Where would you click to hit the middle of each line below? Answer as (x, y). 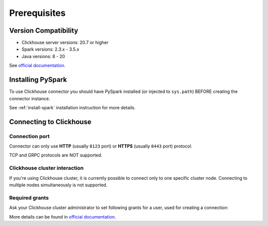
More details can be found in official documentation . (63, 217)
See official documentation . (37, 66)
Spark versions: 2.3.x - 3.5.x (50, 49)
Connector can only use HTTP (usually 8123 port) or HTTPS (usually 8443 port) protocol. (101, 146)
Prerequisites (37, 13)
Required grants (29, 198)
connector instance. (30, 98)
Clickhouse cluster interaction (46, 168)
